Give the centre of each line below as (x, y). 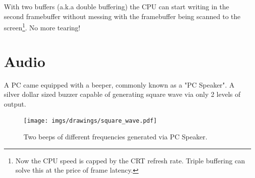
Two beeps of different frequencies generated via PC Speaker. (115, 136)
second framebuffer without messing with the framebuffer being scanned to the (122, 16)
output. (15, 103)
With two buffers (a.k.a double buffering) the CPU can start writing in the (117, 6)
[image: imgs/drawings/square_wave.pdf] (90, 121)
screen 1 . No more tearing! (42, 27)
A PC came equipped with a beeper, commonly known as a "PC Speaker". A (119, 84)
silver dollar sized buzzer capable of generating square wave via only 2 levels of (122, 94)
